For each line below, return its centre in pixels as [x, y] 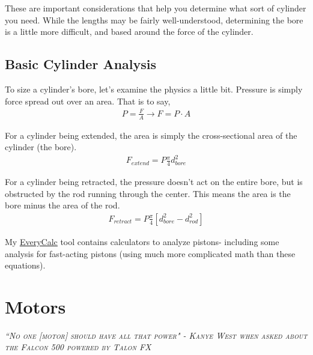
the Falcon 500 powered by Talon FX [78, 347]
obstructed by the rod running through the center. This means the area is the [148, 193]
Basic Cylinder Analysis [81, 64]
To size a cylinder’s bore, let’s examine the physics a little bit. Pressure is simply [154, 89]
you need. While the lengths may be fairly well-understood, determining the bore [154, 20]
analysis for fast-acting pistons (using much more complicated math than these [150, 253]
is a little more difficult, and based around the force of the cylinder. [129, 32]
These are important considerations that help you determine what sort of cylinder [156, 8]
